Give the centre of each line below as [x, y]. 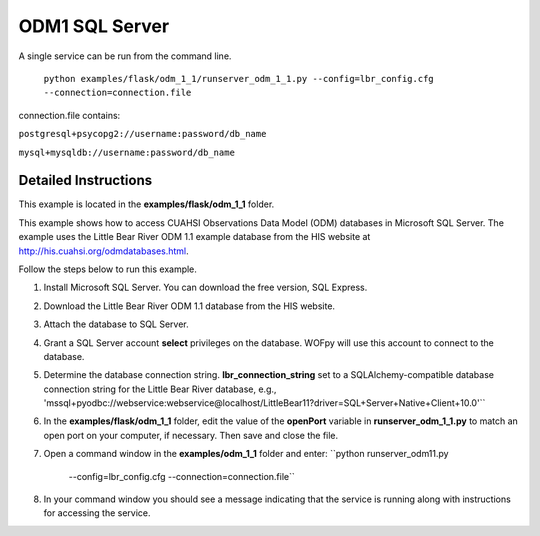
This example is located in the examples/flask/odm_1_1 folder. [146, 204]
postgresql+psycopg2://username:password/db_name [142, 134]
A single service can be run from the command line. [125, 56]
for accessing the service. [97, 513]
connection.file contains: [69, 115]
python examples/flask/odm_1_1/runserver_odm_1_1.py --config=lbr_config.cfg [238, 78]
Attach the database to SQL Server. [116, 324]
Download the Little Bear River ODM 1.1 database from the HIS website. [189, 306]
